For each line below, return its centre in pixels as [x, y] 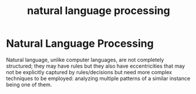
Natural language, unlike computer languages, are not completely [85, 60]
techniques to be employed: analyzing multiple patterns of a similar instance [98, 78]
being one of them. [29, 84]
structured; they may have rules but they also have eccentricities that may [96, 66]
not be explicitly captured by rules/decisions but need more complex [89, 72]
